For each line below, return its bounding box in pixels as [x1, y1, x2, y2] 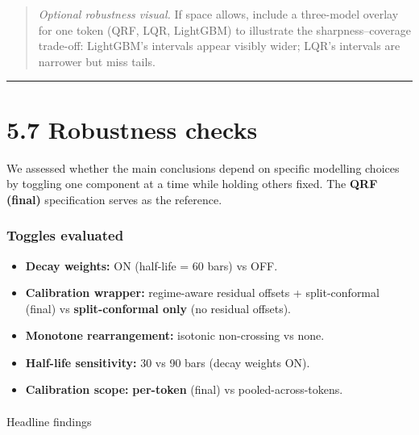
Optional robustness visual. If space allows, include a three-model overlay [38, 6, 399, 22]
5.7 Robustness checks [6, 112, 258, 145]
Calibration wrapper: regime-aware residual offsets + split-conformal [25, 284, 380, 301]
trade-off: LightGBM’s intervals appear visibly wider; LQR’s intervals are [38, 37, 400, 54]
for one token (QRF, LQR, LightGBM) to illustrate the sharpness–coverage [38, 21, 411, 38]
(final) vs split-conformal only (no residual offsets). [25, 299, 292, 316]
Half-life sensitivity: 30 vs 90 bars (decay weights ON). [25, 353, 310, 370]
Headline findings [6, 412, 92, 429]
